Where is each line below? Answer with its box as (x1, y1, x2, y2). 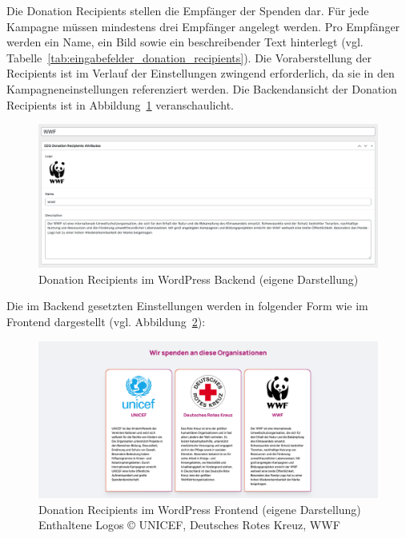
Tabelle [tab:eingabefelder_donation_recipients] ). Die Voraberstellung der (6, 49, 372, 66)
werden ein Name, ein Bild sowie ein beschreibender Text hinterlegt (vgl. (6, 34, 364, 50)
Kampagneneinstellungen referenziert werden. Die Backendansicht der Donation (6, 80, 397, 97)
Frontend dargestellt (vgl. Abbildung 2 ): (6, 313, 206, 330)
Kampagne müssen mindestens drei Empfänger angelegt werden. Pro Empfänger (6, 18, 400, 34)
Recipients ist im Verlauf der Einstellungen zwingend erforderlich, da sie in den (6, 65, 395, 82)
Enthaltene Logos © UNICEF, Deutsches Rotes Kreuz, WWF (38, 516, 340, 533)
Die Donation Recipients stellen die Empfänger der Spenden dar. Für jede (6, 2, 369, 18)
